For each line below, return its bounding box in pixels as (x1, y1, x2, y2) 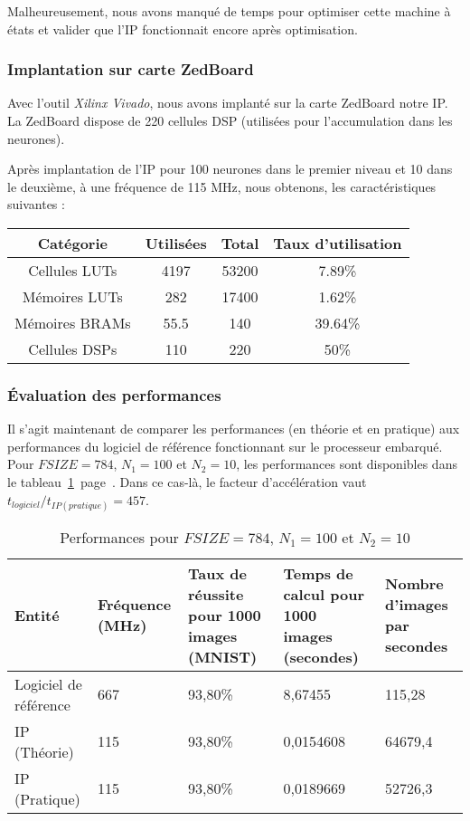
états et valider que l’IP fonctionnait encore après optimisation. (7, 19, 358, 38)
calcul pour (283, 583, 365, 605)
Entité (14, 604, 60, 625)
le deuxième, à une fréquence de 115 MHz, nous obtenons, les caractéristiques (7, 177, 437, 196)
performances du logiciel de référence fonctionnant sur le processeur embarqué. (7, 436, 443, 455)
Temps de (283, 562, 353, 584)
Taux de (188, 562, 247, 584)
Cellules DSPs (28, 338, 117, 359)
